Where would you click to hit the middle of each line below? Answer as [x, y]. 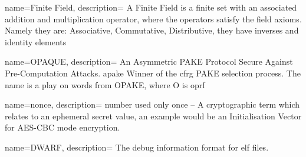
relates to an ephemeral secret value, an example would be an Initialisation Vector [153, 116]
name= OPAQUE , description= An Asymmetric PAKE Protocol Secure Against [149, 61]
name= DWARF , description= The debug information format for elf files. [137, 147]
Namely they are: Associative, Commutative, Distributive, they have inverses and [152, 30]
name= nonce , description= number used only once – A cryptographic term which [152, 104]
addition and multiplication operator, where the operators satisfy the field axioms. [153, 19]
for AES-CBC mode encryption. [62, 127]
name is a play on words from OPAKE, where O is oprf [105, 84]
